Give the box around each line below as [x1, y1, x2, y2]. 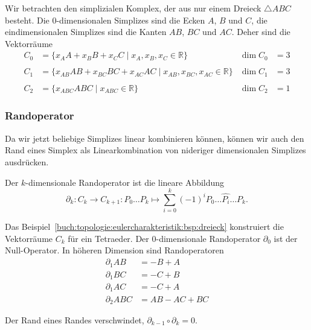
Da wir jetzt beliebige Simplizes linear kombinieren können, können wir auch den [5, 132, 304, 144]
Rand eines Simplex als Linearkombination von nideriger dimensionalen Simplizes [5, 144, 306, 156]
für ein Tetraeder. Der [68, 232, 149, 244]
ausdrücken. [5, 155, 49, 168]
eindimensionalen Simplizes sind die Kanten [5, 25, 167, 38]
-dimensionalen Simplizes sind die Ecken [56, 13, 205, 26]
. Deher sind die [231, 25, 290, 38]
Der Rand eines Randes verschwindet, [5, 313, 144, 326]
